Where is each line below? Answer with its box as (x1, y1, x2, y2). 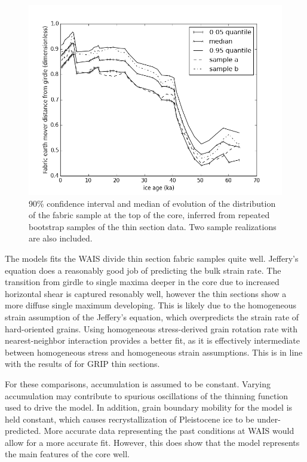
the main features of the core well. (5, 448, 130, 460)
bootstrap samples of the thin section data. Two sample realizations (29, 220, 277, 232)
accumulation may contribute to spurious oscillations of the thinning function (5, 389, 288, 402)
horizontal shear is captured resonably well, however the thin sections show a (5, 287, 287, 299)
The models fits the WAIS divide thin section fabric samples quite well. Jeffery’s (5, 252, 299, 264)
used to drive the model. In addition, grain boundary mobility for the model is (5, 401, 293, 414)
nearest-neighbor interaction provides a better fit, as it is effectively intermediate (5, 334, 300, 347)
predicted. (5, 424, 41, 437)
